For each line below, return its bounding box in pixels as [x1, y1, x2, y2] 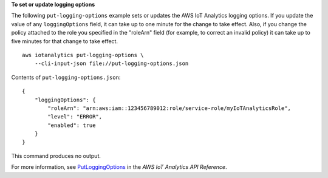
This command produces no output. [11, 152, 101, 159]
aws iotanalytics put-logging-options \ [22, 52, 144, 58]
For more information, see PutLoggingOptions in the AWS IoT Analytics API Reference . [11, 163, 227, 171]
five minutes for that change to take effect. [11, 37, 118, 45]
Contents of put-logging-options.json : [11, 74, 121, 81]
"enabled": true [47, 122, 96, 129]
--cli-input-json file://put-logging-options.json [34, 60, 189, 67]
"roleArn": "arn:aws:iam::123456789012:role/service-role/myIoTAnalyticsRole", [47, 104, 292, 112]
